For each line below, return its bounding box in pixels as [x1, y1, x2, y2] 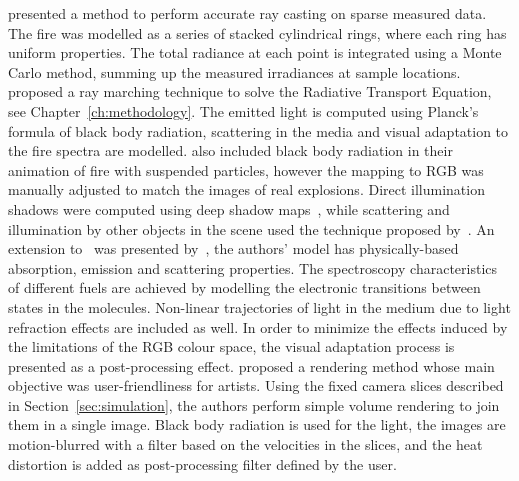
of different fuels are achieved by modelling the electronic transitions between [8, 277, 481, 298]
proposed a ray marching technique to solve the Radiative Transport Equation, [8, 81, 492, 102]
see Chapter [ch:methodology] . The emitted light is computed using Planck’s [8, 100, 479, 121]
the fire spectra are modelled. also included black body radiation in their [8, 140, 453, 161]
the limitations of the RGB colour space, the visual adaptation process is [8, 336, 455, 357]
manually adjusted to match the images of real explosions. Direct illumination [8, 179, 485, 200]
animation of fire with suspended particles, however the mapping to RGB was [8, 159, 484, 180]
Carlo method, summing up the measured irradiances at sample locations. [8, 61, 461, 82]
